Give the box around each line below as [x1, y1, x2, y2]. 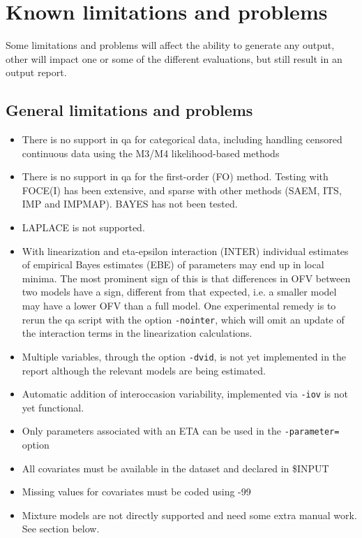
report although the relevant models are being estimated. [22, 363, 266, 377]
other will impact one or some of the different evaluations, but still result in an [6, 51, 342, 66]
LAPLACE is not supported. [22, 220, 145, 235]
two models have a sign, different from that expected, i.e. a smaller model [22, 284, 337, 299]
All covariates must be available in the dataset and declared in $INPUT [22, 460, 329, 475]
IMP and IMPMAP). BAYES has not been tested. [22, 196, 238, 211]
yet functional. [22, 400, 84, 414]
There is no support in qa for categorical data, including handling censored [22, 132, 342, 147]
